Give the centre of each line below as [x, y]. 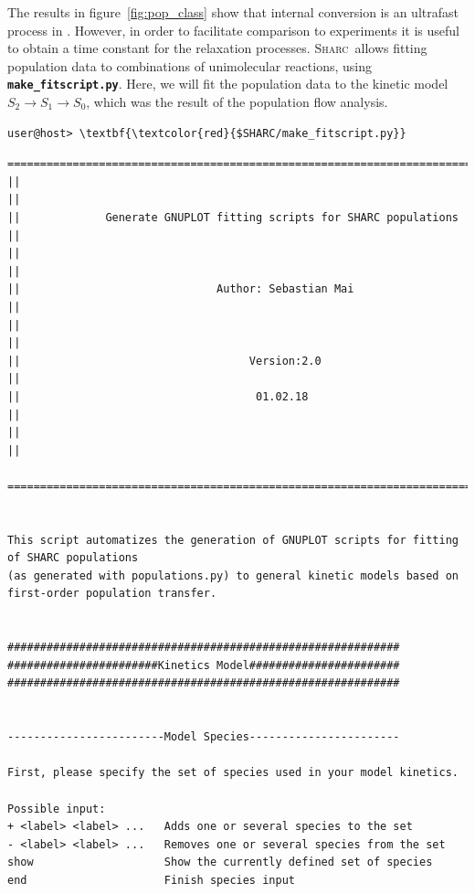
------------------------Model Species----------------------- [204, 737]
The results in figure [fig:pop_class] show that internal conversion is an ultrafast [233, 12]
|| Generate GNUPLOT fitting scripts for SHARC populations [233, 218]
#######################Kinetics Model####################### [204, 665]
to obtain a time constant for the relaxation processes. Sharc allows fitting [217, 48]
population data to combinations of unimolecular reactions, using [190, 65]
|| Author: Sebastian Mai [181, 289]
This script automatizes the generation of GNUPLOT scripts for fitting [233, 540]
